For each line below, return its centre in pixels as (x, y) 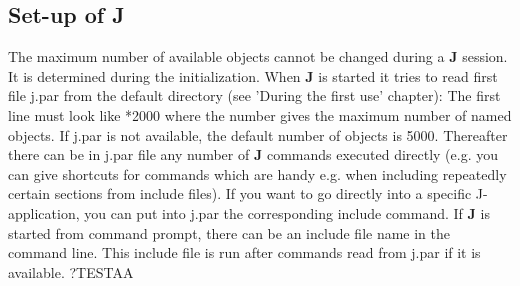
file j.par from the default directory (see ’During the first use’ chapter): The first (254, 95)
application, (44, 212)
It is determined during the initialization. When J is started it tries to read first (253, 75)
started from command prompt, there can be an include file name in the (229, 232)
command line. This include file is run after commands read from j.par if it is (244, 252)
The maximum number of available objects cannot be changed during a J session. (258, 56)
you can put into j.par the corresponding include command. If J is (287, 212)
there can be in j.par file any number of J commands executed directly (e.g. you (253, 154)
